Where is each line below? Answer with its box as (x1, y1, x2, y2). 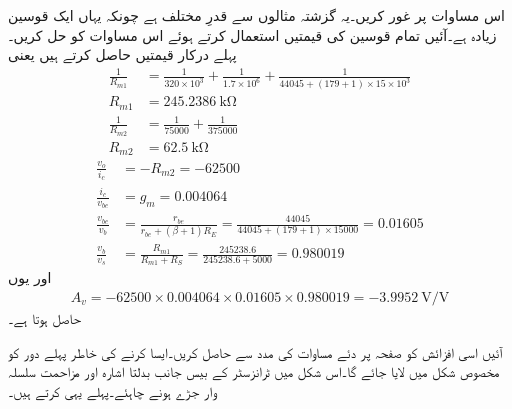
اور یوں (8, 267, 52, 288)
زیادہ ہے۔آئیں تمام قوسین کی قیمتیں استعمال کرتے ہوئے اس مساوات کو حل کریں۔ (8, 24, 497, 45)
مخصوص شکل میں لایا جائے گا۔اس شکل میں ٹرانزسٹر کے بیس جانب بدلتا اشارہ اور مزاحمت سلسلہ (8, 361, 500, 382)
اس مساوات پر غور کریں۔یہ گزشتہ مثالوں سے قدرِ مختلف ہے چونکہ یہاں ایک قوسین (8, 5, 505, 25)
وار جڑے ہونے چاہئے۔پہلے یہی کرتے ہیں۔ (8, 380, 217, 401)
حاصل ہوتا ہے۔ (8, 308, 81, 329)
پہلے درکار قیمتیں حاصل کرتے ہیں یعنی (8, 44, 237, 65)
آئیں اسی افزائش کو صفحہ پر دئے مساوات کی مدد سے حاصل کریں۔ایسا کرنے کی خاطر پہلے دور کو (8, 341, 503, 362)
